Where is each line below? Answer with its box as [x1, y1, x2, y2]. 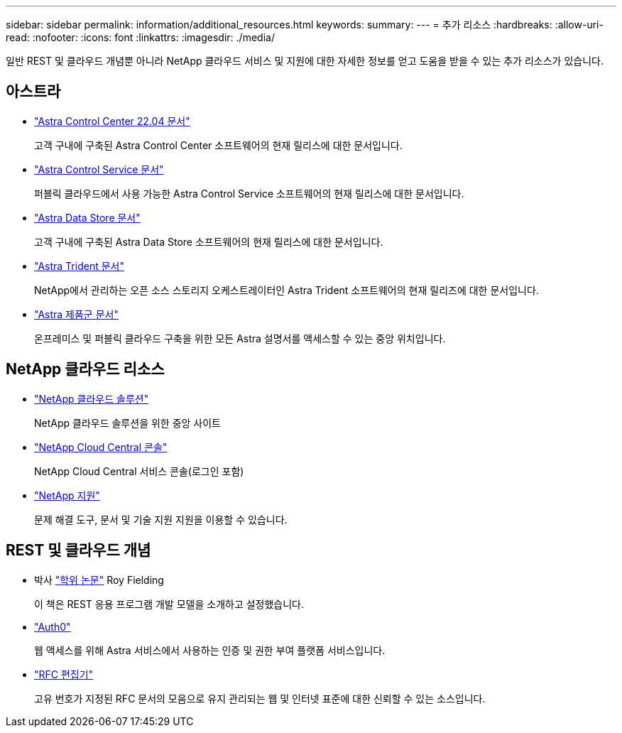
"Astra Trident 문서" [34, 259, 124, 272]
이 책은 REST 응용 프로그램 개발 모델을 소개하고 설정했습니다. [34, 597, 305, 610]
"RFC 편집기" [34, 668, 94, 680]
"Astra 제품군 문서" [34, 308, 119, 320]
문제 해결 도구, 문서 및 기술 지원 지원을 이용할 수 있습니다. [34, 513, 288, 526]
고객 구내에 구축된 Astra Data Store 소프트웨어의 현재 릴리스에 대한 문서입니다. [34, 235, 383, 248]
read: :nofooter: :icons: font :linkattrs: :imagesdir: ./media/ [6, 31, 275, 43]
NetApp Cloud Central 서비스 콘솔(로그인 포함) [34, 465, 244, 477]
